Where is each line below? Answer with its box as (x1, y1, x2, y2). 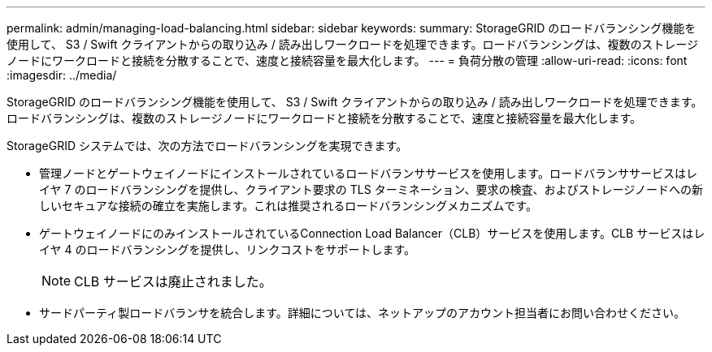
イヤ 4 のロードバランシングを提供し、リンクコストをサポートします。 (39, 243, 416, 256)
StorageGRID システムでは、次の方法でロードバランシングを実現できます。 (7, 139, 408, 152)
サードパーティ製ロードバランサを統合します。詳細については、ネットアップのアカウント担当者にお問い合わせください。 (39, 306, 686, 320)
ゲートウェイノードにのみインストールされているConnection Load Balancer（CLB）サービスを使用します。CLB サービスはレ (39, 226, 705, 240)
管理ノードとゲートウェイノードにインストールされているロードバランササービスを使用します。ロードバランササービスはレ (39, 166, 697, 180)
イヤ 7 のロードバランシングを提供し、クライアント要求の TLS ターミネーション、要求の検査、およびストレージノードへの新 (39, 182, 703, 196)
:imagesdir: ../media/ (7, 68, 117, 82)
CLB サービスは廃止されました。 (74, 273, 272, 290)
